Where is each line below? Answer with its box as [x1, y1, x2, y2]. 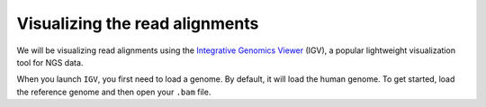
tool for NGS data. [16, 57, 84, 67]
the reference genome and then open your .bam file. [16, 86, 211, 97]
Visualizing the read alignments [16, 13, 259, 33]
